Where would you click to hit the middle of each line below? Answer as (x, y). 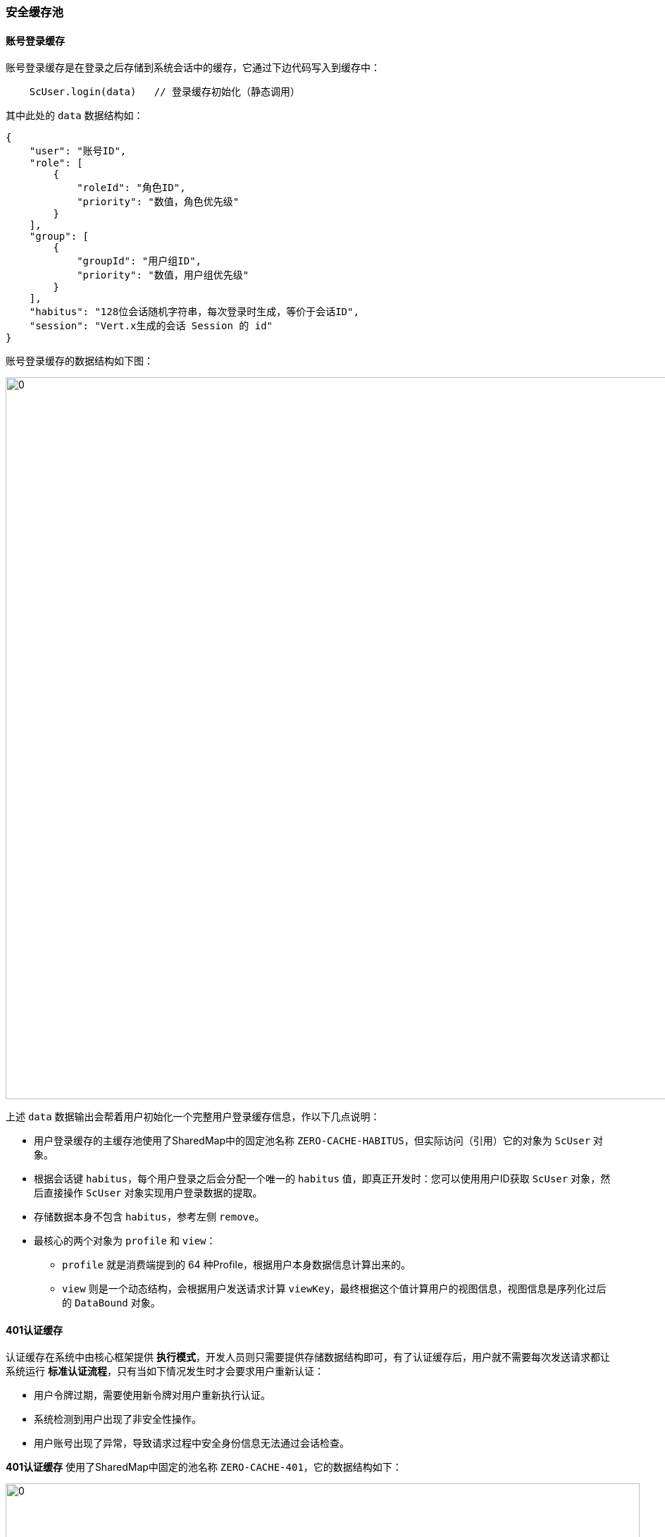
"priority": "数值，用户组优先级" (163, 275)
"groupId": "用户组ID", (139, 261)
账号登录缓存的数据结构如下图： (80, 361)
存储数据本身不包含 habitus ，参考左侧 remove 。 (149, 1217)
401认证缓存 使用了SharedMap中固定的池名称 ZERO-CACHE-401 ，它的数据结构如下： (204, 1467)
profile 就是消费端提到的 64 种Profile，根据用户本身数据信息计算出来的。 (237, 1265)
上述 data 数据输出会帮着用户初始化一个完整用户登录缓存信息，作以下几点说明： (193, 1117)
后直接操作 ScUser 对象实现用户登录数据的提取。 (148, 1193)
